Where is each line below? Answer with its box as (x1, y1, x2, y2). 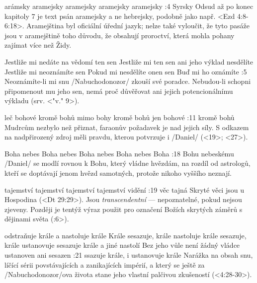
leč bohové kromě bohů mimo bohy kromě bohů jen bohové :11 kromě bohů (4, 112, 235, 122)
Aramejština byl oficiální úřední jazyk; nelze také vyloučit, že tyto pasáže (26, 20, 250, 31)
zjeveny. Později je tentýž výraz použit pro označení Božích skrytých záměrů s (4, 204, 243, 214)
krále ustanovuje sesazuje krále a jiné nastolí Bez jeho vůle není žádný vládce (4, 240, 240, 250)
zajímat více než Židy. (4, 40, 72, 50)
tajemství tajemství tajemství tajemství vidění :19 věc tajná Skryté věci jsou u (4, 184, 244, 195)
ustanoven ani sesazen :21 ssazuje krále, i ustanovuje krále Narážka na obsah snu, (4, 250, 253, 260)
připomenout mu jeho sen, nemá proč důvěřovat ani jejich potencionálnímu (4, 85, 233, 96)
